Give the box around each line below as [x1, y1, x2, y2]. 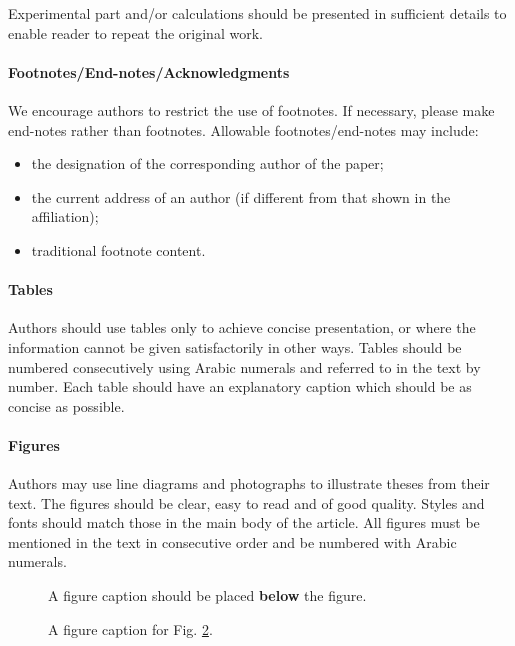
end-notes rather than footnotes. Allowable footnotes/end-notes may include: [8, 119, 479, 140]
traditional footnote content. [31, 239, 206, 260]
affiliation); [31, 206, 99, 227]
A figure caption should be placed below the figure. [48, 585, 367, 606]
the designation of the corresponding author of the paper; [31, 153, 384, 174]
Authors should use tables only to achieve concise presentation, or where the [8, 317, 476, 338]
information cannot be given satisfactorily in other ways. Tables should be [8, 336, 462, 357]
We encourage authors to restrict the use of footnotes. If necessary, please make [8, 99, 495, 120]
